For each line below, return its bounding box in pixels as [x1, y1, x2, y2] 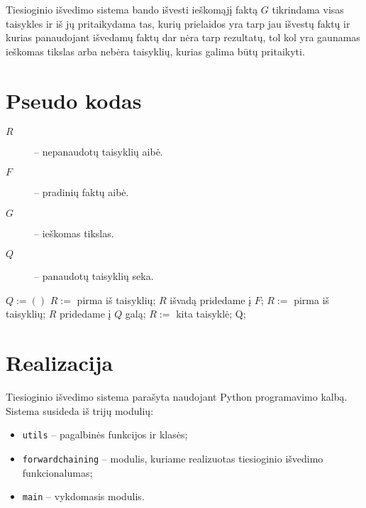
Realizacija [6, 348, 113, 377]
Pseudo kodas [6, 85, 142, 114]
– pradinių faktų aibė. [34, 185, 129, 200]
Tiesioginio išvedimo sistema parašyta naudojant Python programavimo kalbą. [6, 389, 348, 404]
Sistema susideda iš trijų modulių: [6, 403, 154, 418]
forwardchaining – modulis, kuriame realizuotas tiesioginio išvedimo [22, 451, 323, 466]
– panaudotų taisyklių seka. [34, 269, 154, 283]
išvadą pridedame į [170, 292, 252, 307]
